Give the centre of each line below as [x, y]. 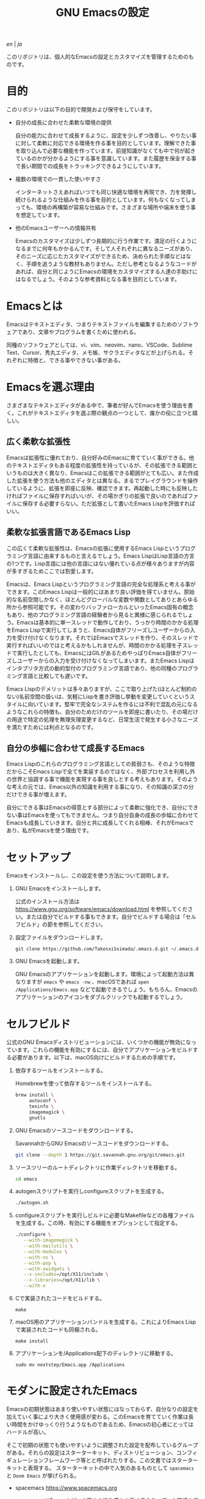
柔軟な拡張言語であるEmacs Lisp [69, 532]
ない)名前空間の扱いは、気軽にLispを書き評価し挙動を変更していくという [98, 696]
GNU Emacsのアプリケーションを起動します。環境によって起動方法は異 [105, 974]
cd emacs [26, 1179]
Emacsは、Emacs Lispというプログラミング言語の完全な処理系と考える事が [101, 584]
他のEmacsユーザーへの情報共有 [56, 228]
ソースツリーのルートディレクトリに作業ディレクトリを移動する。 [98, 1167]
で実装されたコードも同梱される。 [58, 1330]
